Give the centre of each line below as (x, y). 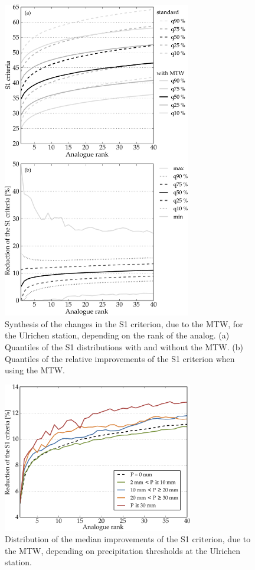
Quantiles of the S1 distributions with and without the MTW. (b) (124, 347)
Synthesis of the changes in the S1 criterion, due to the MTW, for (124, 323)
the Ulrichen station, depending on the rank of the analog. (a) (117, 335)
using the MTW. (35, 370)
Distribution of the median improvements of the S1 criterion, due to (128, 539)
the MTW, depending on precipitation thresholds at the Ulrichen (122, 550)
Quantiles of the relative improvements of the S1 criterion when (120, 358)
